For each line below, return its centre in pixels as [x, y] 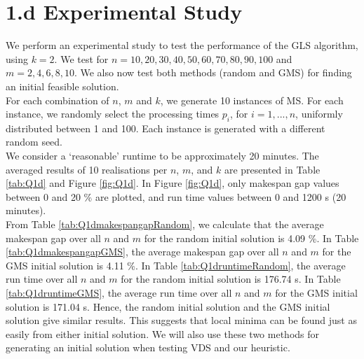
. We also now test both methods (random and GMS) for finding [213, 72]
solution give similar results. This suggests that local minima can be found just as [181, 320]
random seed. [34, 142]
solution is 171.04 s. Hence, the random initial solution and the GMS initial [168, 306]
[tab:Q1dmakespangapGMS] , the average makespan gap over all [142, 252]
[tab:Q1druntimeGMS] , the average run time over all [119, 293]
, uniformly [319, 114]
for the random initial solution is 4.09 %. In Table [251, 238]
